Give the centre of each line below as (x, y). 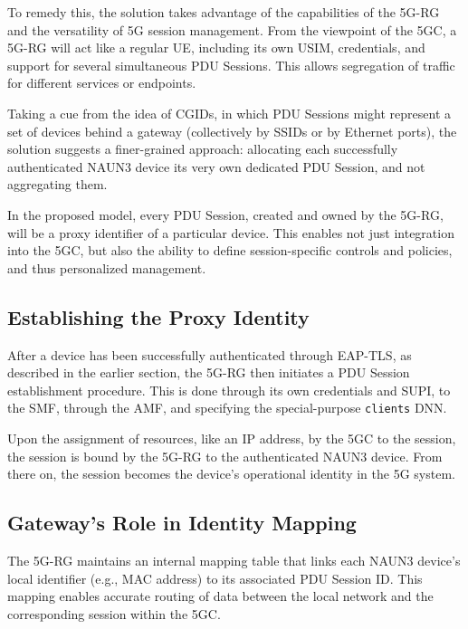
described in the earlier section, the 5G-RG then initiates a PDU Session (209, 372)
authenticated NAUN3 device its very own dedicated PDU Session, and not (216, 166)
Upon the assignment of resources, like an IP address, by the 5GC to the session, (232, 438)
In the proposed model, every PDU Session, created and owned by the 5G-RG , (225, 214)
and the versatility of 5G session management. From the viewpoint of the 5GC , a (232, 29)
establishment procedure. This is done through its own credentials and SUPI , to (229, 390)
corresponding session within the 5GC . (114, 613)
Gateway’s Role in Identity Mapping (182, 523)
